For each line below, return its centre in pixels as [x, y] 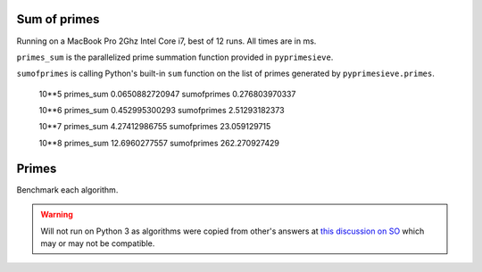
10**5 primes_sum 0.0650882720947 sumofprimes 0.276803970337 [167, 94]
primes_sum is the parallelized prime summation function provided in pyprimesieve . [175, 57]
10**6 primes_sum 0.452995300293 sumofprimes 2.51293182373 [162, 111]
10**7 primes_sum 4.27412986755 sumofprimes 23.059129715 [155, 127]
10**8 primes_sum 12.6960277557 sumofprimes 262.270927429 [159, 143]
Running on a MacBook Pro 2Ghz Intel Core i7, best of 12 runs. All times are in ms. [166, 41]
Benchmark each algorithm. [67, 190]
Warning [57, 215]
